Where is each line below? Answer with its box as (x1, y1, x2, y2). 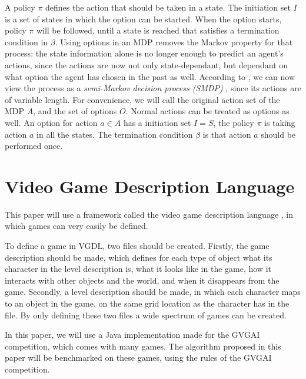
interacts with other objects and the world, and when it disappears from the (5, 274, 280, 286)
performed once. (5, 139, 63, 152)
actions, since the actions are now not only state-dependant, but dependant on (5, 58, 288, 71)
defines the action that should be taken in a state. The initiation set (45, 1, 291, 13)
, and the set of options (33, 105, 117, 117)
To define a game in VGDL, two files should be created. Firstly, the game (5, 240, 270, 252)
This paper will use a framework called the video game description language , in (5, 208, 293, 220)
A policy (5, 1, 35, 13)
